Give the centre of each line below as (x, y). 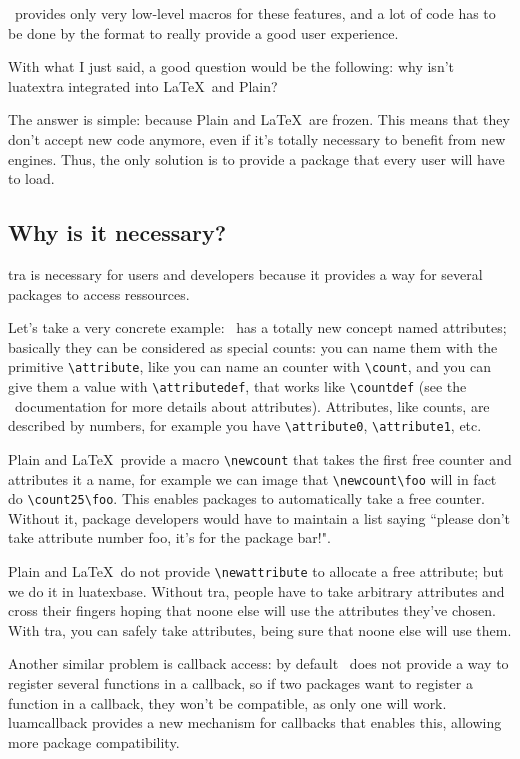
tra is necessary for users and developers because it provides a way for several (245, 273)
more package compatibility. (94, 741)
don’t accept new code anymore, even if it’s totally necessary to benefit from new (257, 138)
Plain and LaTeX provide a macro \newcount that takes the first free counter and (260, 458)
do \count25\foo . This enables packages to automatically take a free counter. (247, 498)
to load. (31, 178)
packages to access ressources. (99, 293)
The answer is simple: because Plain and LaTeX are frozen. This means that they (259, 119)
